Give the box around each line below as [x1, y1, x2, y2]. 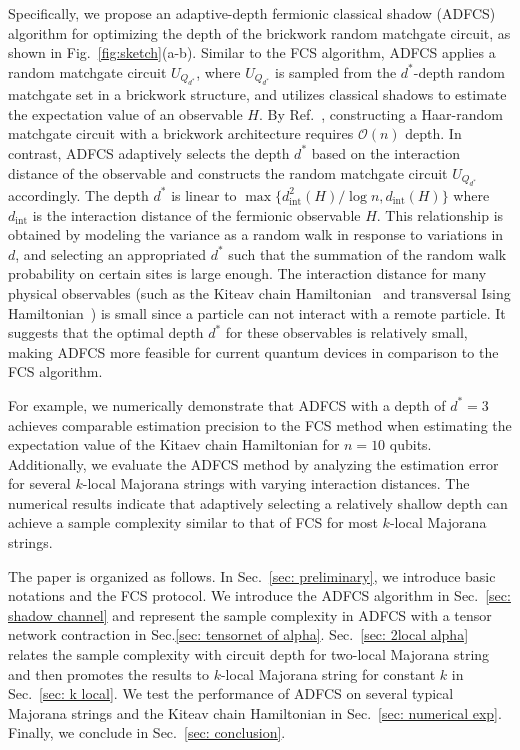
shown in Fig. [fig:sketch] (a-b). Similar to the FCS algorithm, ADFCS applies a [8, 42, 496, 63]
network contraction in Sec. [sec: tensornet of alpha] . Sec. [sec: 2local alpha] [8, 624, 469, 645]
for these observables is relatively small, [225, 322, 468, 343]
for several [8, 473, 71, 494]
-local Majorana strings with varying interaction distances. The [82, 473, 470, 494]
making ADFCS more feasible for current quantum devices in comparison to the [8, 341, 499, 362]
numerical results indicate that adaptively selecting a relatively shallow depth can [8, 492, 508, 513]
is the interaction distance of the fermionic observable [32, 204, 361, 225]
